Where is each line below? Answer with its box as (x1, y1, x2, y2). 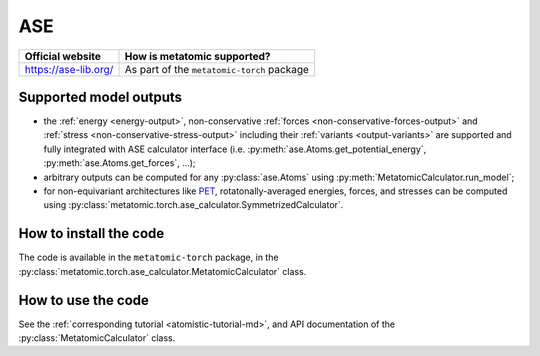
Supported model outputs (18, 88, 183, 105)
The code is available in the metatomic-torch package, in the (18, 251, 279, 264)
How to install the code (18, 225, 165, 242)
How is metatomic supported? (124, 49, 271, 63)
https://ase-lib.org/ (24, 62, 114, 76)
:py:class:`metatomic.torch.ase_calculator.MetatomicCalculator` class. (18, 265, 307, 277)
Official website (24, 49, 102, 63)
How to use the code (18, 291, 150, 309)
